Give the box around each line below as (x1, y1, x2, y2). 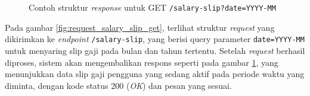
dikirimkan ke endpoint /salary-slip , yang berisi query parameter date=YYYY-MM (5, 33, 305, 45)
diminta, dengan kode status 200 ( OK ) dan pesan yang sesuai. (5, 79, 232, 91)
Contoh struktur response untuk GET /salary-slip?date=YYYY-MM (29, 1, 276, 13)
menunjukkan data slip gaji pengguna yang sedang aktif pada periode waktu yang (5, 68, 305, 80)
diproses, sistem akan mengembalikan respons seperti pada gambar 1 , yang (5, 56, 278, 68)
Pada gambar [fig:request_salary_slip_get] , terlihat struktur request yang (5, 21, 275, 33)
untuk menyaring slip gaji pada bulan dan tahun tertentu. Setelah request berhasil (5, 44, 305, 56)
